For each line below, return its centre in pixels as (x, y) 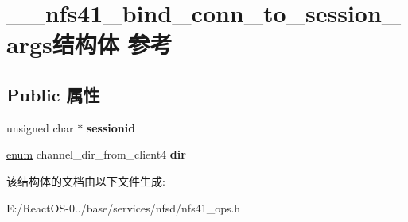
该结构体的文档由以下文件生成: (86, 180)
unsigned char (40, 127)
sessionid (111, 127)
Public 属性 (53, 94)
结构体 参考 (112, 44)
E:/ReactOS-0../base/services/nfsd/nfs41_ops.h (124, 207)
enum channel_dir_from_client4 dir (96, 154)
